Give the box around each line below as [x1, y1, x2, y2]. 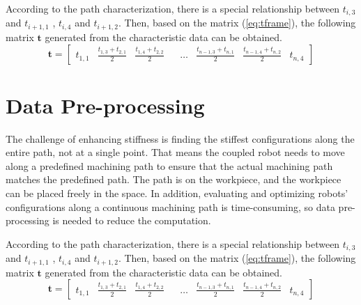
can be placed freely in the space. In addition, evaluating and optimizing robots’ [6, 186, 348, 200]
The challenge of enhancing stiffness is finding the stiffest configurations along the [6, 131, 355, 146]
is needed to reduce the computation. [52, 213, 211, 228]
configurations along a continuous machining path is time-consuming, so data [6, 199, 335, 214]
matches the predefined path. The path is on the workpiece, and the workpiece [6, 172, 341, 187]
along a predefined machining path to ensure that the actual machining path [6, 158, 333, 173]
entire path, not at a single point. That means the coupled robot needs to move [6, 145, 345, 159]
